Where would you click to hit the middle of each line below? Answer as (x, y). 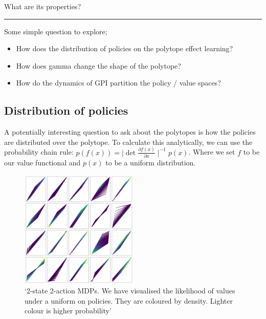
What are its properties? (42, 6)
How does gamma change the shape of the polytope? (98, 65)
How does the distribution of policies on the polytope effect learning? (125, 48)
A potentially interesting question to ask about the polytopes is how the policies (130, 132)
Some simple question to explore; (56, 31)
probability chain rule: (39, 152)
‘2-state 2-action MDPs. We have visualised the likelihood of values (130, 291)
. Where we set (212, 152)
